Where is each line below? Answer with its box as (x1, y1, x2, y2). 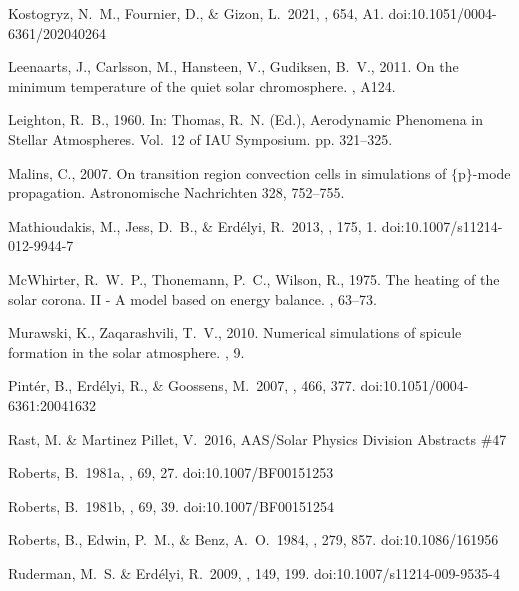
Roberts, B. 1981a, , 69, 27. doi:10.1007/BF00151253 (8, 462, 334, 483)
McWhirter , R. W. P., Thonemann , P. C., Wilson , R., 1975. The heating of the (8, 268, 500, 289)
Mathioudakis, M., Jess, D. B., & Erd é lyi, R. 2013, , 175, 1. (8, 215, 378, 236)
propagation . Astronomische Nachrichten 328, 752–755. (8, 182, 345, 203)
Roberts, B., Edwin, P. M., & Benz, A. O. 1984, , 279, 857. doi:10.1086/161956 (8, 529, 499, 550)
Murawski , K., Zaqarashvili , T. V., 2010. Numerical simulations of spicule (8, 322, 462, 343)
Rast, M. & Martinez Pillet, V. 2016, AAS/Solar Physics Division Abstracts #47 (8, 428, 507, 449)
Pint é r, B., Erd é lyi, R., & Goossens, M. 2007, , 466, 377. (8, 375, 356, 396)
